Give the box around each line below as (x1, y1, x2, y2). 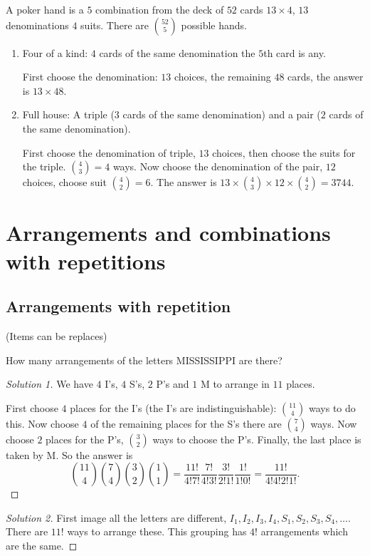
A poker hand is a (6, 2, 84, 16)
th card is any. (263, 45, 326, 60)
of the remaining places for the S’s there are (90, 416, 282, 431)
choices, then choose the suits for (212, 145, 356, 160)
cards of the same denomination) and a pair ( (122, 107, 321, 122)
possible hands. (181, 17, 247, 32)
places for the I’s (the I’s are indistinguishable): (70, 400, 277, 415)
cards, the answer (287, 69, 364, 84)
